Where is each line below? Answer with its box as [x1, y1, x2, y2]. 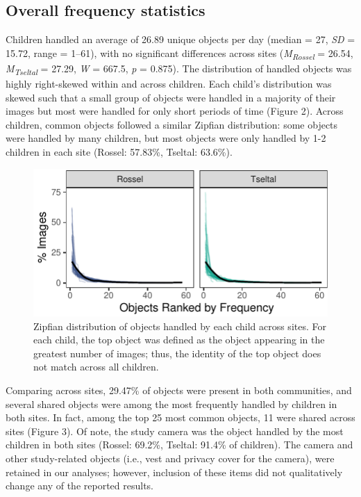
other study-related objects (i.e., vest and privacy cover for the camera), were [6, 451, 335, 466]
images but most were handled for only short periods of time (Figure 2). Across [6, 104, 344, 118]
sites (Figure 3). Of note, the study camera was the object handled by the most [6, 423, 344, 438]
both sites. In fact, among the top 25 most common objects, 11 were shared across [6, 410, 355, 425]
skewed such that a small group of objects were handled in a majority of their [6, 90, 336, 104]
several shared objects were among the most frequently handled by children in [6, 396, 337, 411]
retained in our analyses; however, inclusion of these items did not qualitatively [6, 464, 343, 479]
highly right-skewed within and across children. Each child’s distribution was [6, 76, 332, 91]
